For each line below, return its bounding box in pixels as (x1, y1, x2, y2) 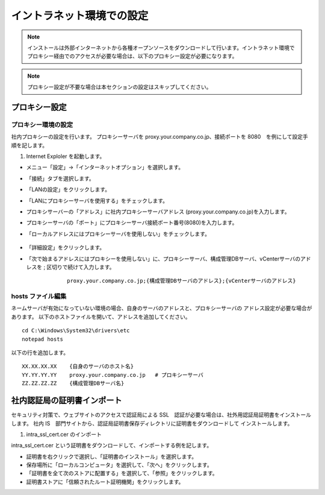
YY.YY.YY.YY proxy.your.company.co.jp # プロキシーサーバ (22, 371, 204, 378)
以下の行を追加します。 (11, 349, 69, 356)
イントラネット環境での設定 (11, 9, 149, 22)
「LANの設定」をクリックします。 (26, 186, 111, 193)
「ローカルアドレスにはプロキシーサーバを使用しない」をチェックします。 (26, 230, 211, 238)
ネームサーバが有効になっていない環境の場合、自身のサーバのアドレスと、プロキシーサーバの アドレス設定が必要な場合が (11, 304, 312, 312)
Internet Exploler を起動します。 (26, 153, 105, 160)
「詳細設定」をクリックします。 (26, 244, 105, 251)
